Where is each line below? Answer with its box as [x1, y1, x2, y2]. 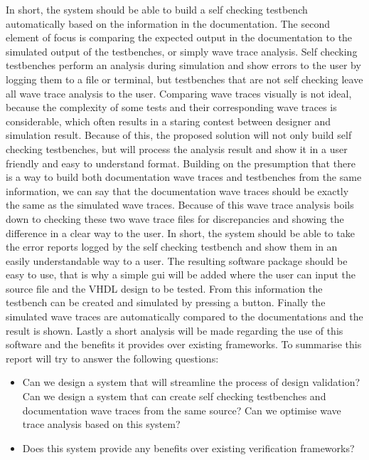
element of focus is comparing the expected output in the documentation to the [6, 30, 353, 45]
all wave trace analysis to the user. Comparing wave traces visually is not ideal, [6, 85, 352, 100]
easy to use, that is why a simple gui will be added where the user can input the [6, 267, 355, 282]
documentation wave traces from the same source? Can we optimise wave [22, 402, 341, 417]
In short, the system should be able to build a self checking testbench [6, 2, 308, 16]
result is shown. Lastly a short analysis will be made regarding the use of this [6, 323, 343, 338]
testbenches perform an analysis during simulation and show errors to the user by [6, 58, 361, 73]
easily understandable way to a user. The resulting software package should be [6, 253, 348, 268]
